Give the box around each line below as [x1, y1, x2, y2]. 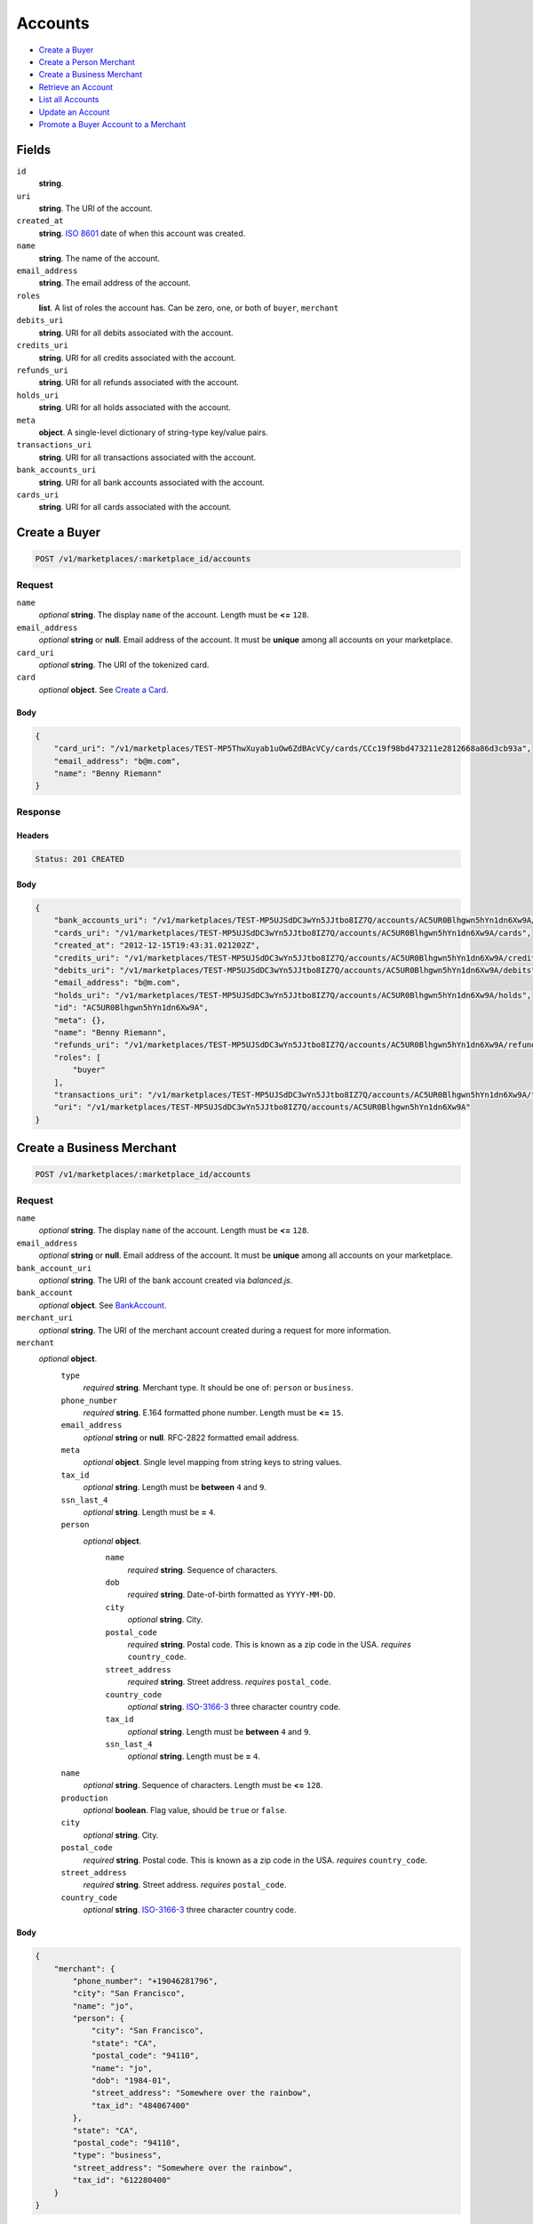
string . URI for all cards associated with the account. [38, 502, 232, 512]
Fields [16, 142, 52, 157]
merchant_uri [16, 1313, 74, 1323]
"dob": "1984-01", [91, 2075, 172, 2086]
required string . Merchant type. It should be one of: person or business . [83, 1382, 354, 1393]
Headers [16, 830, 49, 841]
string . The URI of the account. [38, 203, 153, 214]
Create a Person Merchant [38, 56, 135, 67]
